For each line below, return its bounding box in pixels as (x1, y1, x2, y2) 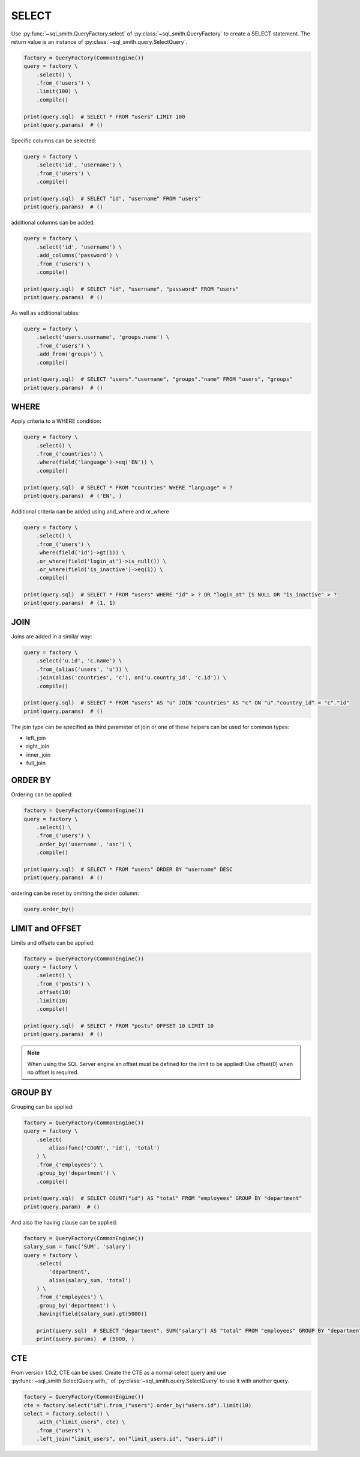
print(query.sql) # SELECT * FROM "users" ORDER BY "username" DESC (23, 865, 233, 873)
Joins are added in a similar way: (11, 632, 92, 640)
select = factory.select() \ (23, 1410, 110, 1417)
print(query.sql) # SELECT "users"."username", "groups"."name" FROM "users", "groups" (23, 376, 293, 383)
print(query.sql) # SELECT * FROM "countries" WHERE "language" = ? (23, 484, 233, 491)
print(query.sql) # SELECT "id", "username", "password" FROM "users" (23, 285, 239, 292)
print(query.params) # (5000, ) (36, 1336, 135, 1342)
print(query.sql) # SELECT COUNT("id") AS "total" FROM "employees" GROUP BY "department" (23, 1195, 302, 1202)
